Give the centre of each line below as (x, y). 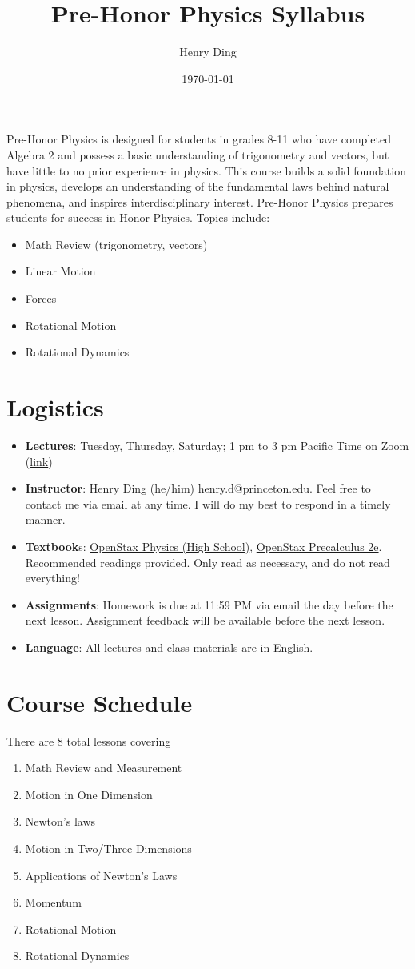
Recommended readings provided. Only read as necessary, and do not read (207, 562)
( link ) (39, 461)
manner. (45, 519)
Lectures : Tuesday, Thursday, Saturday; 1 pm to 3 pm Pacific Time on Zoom (217, 445)
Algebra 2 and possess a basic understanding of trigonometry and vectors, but (198, 154)
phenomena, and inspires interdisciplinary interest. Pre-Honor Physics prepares (200, 201)
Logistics (55, 407)
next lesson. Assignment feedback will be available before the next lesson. (205, 620)
